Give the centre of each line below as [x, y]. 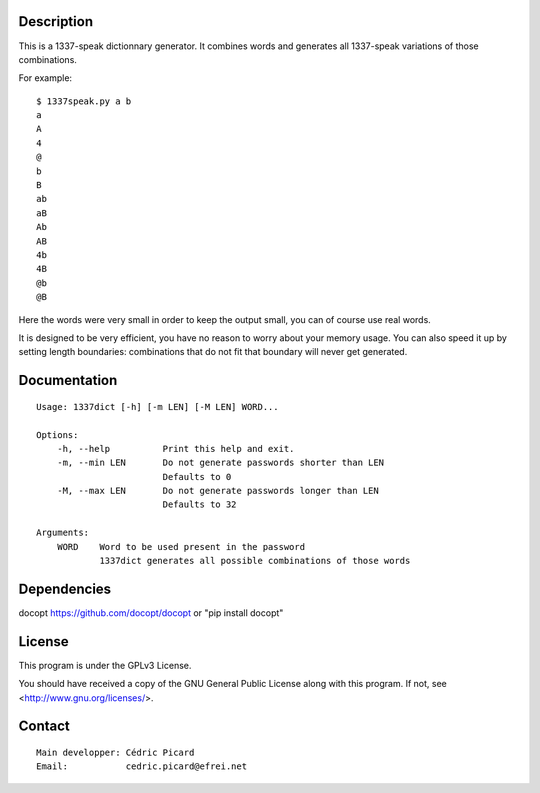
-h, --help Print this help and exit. [175, 448]
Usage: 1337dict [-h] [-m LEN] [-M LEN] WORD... [157, 406]
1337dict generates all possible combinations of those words [255, 561]
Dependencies [65, 588]
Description [56, 21]
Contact [44, 726]
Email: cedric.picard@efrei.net [142, 766]
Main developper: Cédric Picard [115, 753]
